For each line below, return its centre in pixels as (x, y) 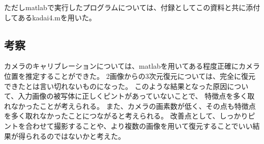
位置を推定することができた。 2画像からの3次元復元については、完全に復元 (130, 76)
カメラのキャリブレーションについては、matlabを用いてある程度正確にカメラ (132, 66)
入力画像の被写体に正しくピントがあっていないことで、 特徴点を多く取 (136, 96)
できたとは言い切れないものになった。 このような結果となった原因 (116, 86)
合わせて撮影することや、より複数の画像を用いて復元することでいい (139, 125)
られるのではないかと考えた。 (75, 136)
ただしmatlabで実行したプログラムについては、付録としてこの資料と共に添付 (132, 7)
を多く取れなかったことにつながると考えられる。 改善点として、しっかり (126, 116)
